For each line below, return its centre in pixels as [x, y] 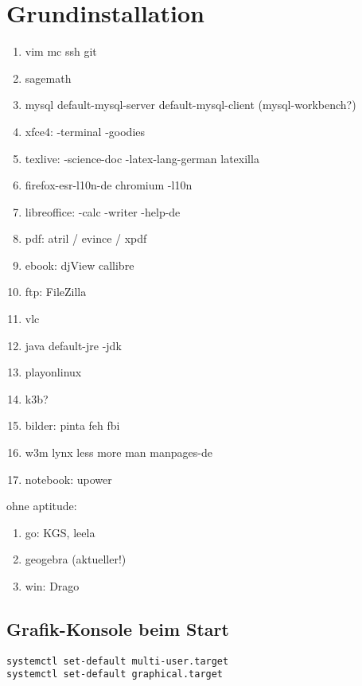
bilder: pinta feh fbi [72, 425]
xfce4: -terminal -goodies [85, 131]
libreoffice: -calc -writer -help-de [103, 211]
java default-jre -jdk [73, 345]
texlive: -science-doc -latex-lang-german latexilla [142, 158]
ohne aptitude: [42, 506]
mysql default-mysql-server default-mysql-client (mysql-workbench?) [191, 105]
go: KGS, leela [60, 532]
